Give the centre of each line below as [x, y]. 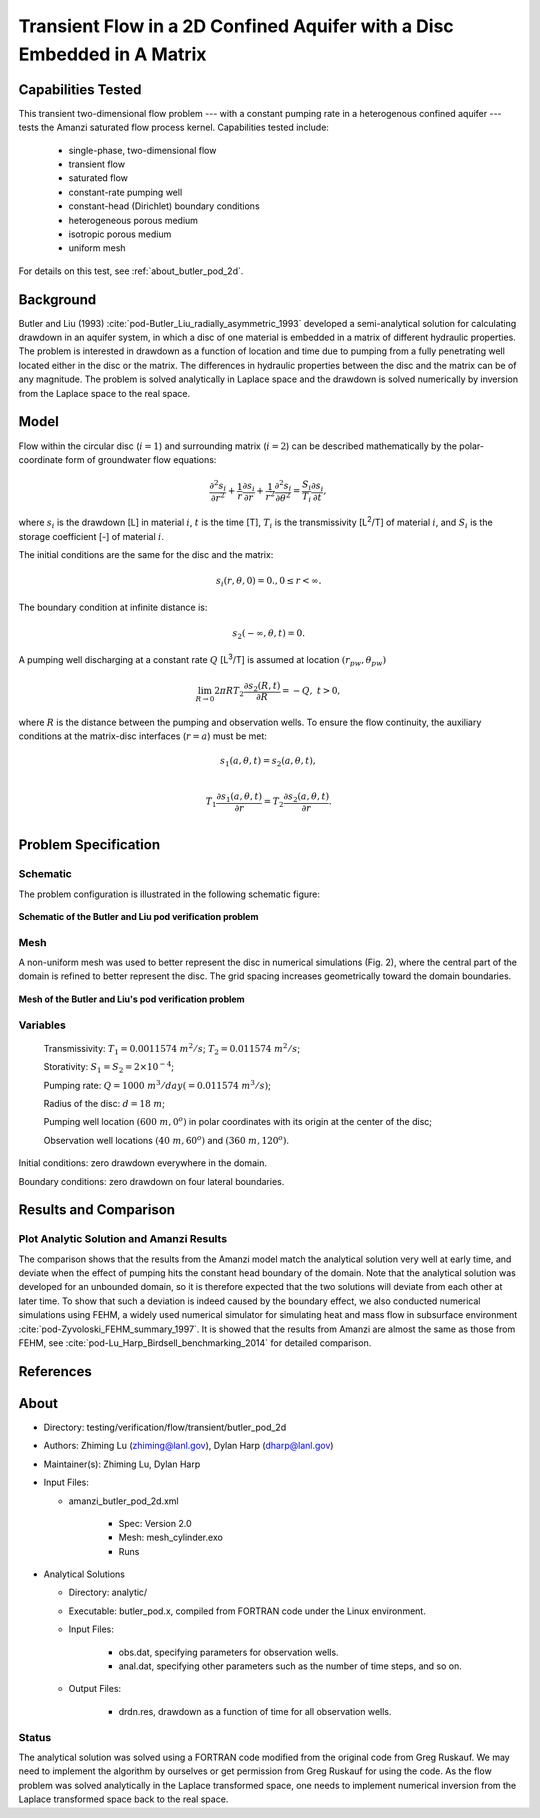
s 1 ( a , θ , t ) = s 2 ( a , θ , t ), [268, 762]
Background [57, 299]
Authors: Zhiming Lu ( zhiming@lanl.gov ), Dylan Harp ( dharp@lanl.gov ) [188, 1446]
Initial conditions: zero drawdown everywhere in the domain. [142, 1163]
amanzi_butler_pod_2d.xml [123, 1501]
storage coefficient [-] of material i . [91, 536]
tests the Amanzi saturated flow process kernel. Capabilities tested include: [174, 127]
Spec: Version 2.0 [155, 1523]
